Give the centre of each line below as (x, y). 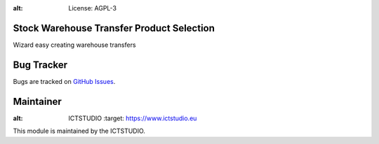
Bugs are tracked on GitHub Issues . (64, 81)
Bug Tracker (40, 65)
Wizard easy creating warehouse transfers (74, 45)
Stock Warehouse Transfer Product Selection (114, 28)
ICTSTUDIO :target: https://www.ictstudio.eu (133, 118)
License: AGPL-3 (93, 8)
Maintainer (38, 101)
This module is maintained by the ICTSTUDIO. (79, 131)
